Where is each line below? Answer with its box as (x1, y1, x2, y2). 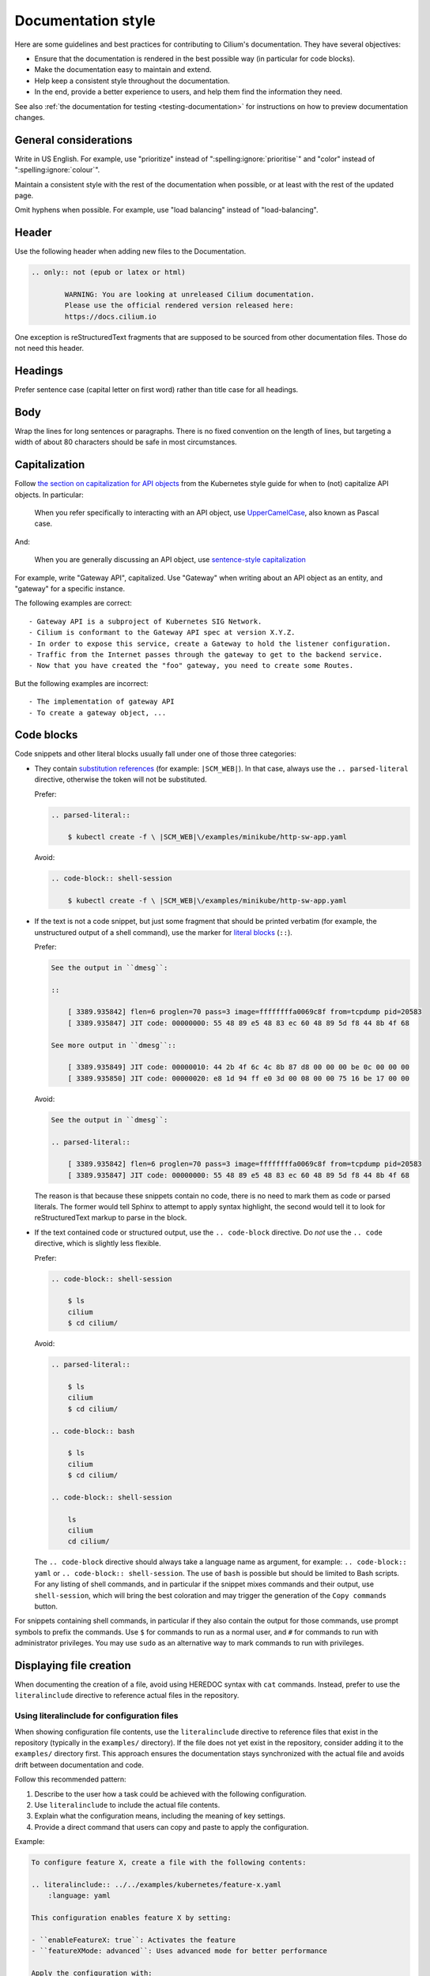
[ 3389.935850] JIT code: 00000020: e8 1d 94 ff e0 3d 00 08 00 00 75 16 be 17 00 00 (67, 1073, 410, 1083)
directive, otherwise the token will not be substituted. (34, 775, 207, 784)
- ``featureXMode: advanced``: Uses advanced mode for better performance (31, 1947, 328, 1955)
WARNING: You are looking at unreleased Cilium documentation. (64, 290, 315, 300)
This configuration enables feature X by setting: (31, 1914, 232, 1922)
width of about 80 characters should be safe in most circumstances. (14, 437, 237, 447)
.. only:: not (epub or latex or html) (31, 268, 186, 277)
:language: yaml (47, 1891, 111, 1900)
